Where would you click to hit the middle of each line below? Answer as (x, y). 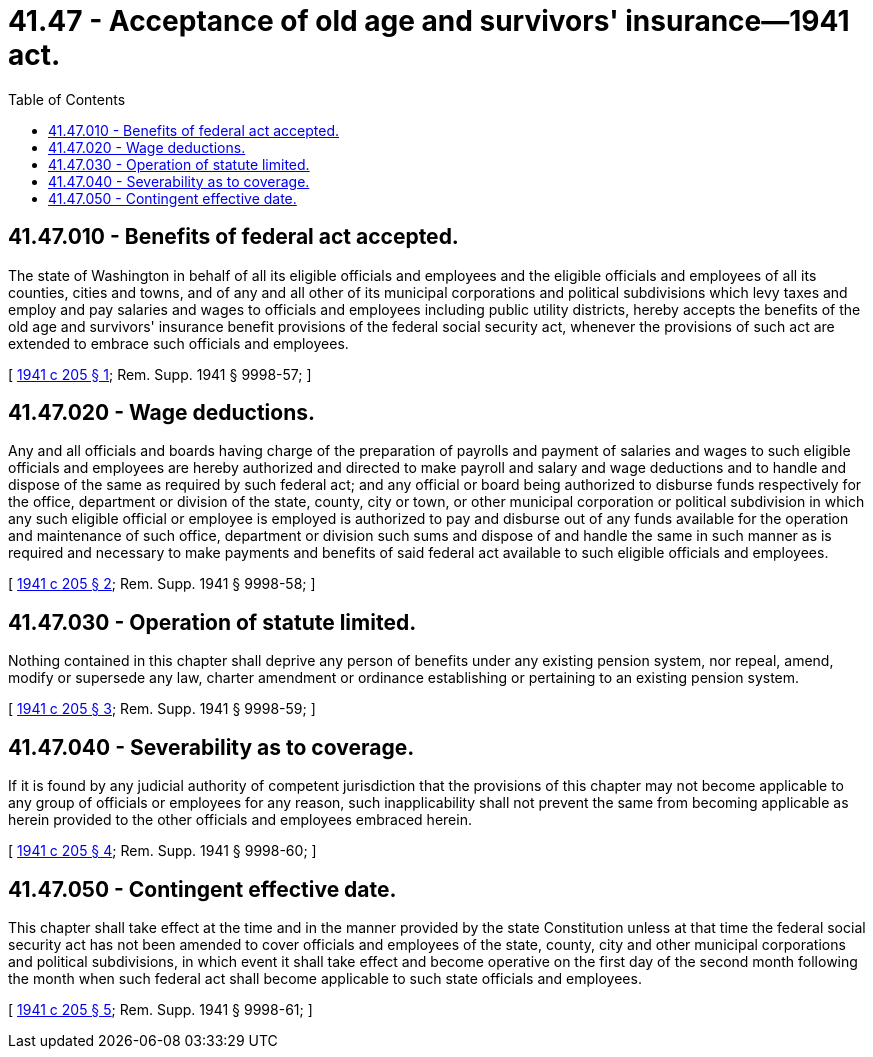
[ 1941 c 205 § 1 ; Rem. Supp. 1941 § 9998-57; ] (160, 374)
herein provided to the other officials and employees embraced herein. (240, 820)
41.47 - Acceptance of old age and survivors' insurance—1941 (429, 21)
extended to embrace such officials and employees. (178, 343)
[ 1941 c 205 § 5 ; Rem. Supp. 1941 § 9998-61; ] (160, 1009)
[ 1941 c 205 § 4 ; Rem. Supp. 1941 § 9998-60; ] (162, 851)
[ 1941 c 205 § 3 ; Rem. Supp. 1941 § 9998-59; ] (162, 709)
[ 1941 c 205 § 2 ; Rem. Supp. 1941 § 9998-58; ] (162, 584)
